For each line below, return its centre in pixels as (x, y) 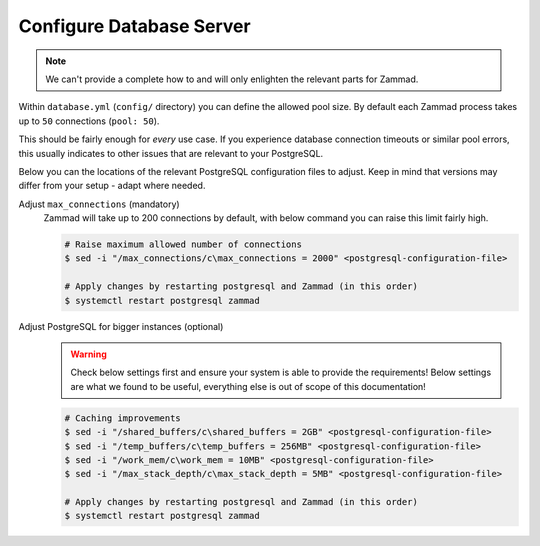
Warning (88, 354)
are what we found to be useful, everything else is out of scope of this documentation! (248, 386)
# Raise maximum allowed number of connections (183, 244)
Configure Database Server (134, 26)
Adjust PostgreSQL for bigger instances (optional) (121, 326)
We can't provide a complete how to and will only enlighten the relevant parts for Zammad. (232, 79)
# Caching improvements (123, 418)
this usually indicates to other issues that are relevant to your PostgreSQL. (171, 153)
